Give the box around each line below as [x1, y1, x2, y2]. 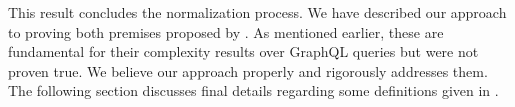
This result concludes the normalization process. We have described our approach [8, 2, 507, 22]
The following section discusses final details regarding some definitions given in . [8, 80, 499, 101]
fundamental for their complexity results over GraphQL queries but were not [8, 41, 479, 62]
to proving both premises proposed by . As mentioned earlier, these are [8, 21, 444, 42]
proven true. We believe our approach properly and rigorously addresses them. [8, 60, 488, 81]
